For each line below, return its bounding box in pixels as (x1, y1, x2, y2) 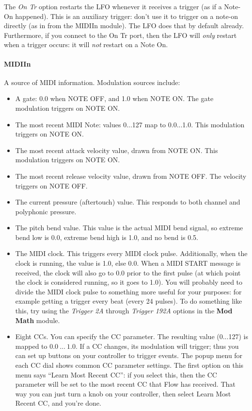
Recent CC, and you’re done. (15, 398, 101, 408)
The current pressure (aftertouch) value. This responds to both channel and (15, 197, 240, 207)
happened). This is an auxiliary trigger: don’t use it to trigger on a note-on (15, 11, 238, 21)
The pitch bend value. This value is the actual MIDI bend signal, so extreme (15, 223, 243, 233)
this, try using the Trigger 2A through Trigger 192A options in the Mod (15, 306, 233, 316)
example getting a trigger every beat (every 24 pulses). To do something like (15, 296, 242, 306)
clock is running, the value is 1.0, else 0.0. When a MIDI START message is (15, 258, 241, 268)
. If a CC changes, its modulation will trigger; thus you (75, 341, 239, 351)
